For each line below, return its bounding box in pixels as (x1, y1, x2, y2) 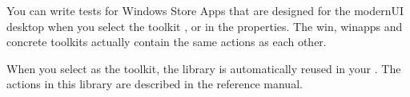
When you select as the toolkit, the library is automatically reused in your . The (6, 60, 401, 76)
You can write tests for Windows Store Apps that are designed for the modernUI (6, 2, 404, 18)
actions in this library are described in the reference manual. (6, 76, 303, 92)
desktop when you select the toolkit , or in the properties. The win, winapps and (6, 17, 403, 34)
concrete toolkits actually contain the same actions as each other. (6, 33, 327, 50)
